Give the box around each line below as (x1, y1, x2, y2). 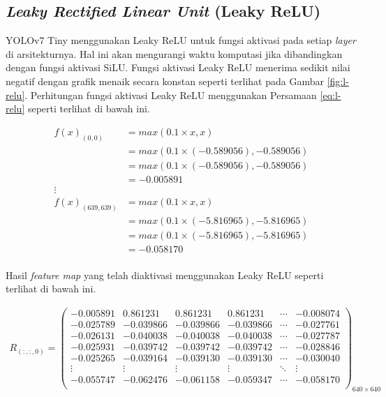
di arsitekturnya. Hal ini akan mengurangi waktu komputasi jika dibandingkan (6, 46, 343, 61)
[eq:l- (320, 87, 341, 102)
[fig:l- (327, 73, 349, 88)
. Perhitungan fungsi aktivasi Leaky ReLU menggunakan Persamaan (24, 87, 317, 102)
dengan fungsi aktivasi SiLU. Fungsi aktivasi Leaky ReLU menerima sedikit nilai (6, 60, 350, 75)
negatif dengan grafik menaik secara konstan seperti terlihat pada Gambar (6, 73, 324, 88)
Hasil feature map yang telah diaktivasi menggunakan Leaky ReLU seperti (6, 267, 324, 282)
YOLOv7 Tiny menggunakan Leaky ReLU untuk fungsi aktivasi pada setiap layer (6, 33, 356, 47)
